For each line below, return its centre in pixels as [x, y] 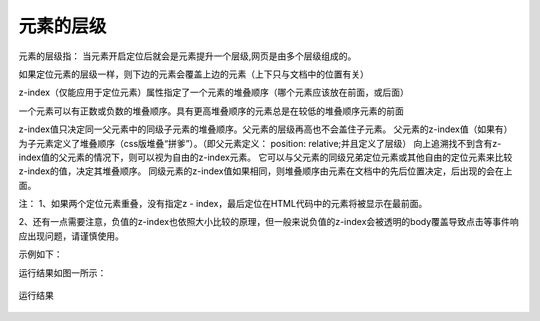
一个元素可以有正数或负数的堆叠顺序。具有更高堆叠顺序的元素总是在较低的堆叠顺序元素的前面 [211, 111]
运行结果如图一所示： [62, 272]
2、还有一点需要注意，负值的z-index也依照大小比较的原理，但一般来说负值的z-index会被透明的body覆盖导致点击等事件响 [268, 222]
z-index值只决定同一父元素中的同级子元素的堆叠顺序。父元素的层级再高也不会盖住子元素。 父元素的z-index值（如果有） [265, 129]
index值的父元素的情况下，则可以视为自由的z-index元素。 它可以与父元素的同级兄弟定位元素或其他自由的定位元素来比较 [265, 157]
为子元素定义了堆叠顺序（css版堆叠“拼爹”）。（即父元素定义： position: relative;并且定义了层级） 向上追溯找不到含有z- [260, 143]
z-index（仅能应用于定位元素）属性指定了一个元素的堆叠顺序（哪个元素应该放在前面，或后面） [213, 92]
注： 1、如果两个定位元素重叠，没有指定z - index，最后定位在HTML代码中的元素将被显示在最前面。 [223, 204]
